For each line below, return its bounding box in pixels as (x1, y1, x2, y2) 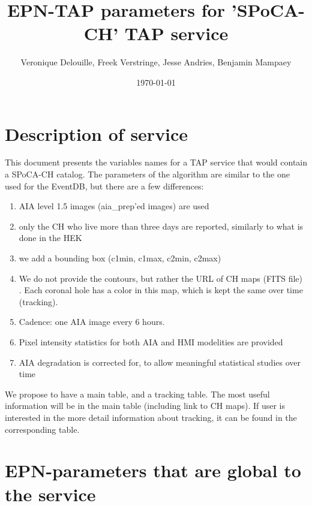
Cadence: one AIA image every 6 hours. (19, 315, 165, 328)
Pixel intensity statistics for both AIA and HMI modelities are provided (19, 335, 283, 348)
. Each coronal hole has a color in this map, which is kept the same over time (19, 284, 303, 296)
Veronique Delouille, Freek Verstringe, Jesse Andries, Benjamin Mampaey (20, 56, 292, 68)
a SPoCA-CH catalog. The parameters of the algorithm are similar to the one (5, 168, 290, 180)
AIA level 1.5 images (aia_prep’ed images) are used (19, 200, 209, 212)
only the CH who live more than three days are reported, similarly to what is (19, 219, 304, 232)
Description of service (5, 121, 188, 146)
